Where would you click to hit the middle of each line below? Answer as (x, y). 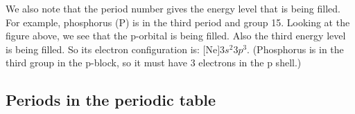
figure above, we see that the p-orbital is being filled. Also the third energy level (176, 36)
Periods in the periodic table (111, 100)
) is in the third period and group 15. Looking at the (237, 22)
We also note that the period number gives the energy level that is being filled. (173, 8)
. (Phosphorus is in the (295, 49)
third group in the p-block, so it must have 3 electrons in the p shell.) (154, 63)
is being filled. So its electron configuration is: (103, 49)
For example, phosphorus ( (62, 22)
